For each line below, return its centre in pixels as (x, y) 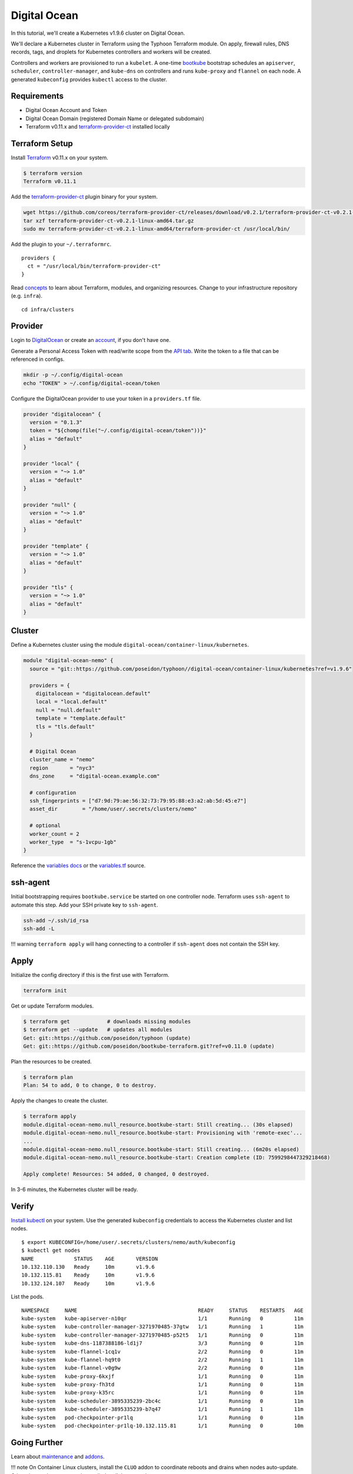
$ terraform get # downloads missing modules (107, 1021)
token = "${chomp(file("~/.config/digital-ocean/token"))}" (118, 431)
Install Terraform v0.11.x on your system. (60, 158)
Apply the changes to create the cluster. (59, 1101)
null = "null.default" (68, 710)
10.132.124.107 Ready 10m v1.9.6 (88, 1283)
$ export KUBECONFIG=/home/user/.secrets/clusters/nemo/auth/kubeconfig (128, 1242)
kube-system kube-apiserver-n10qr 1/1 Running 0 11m (163, 1318)
